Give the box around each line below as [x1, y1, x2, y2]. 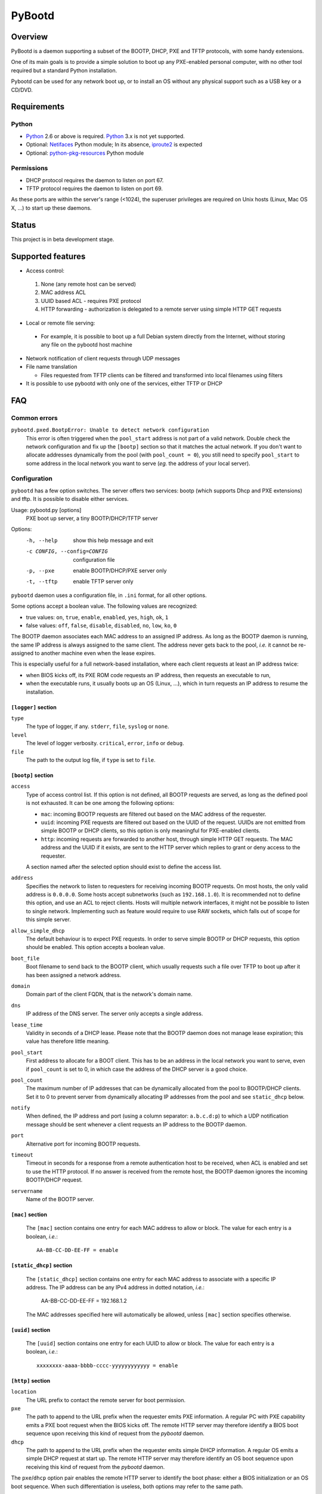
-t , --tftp [26, 578, 58, 585]
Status [11, 220, 36, 230]
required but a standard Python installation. [11, 66, 117, 74]
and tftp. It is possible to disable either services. [11, 495, 129, 503]
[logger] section [11, 703, 57, 711]
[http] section [11, 1377, 51, 1384]
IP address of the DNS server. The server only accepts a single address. [26, 1010, 203, 1017]
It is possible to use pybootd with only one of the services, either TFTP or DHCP [26, 379, 223, 387]
